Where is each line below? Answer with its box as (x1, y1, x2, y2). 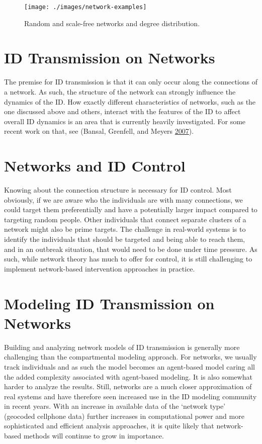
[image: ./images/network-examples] (24, 4, 147, 11)
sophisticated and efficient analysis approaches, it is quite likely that (4, 420, 214, 431)
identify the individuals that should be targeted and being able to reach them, (4, 234, 245, 244)
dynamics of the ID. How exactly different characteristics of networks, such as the (4, 96, 256, 107)
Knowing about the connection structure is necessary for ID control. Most (4, 185, 232, 195)
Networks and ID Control (4, 155, 186, 176)
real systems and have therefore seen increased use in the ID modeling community (4, 391, 257, 401)
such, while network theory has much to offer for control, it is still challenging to (4, 253, 252, 264)
